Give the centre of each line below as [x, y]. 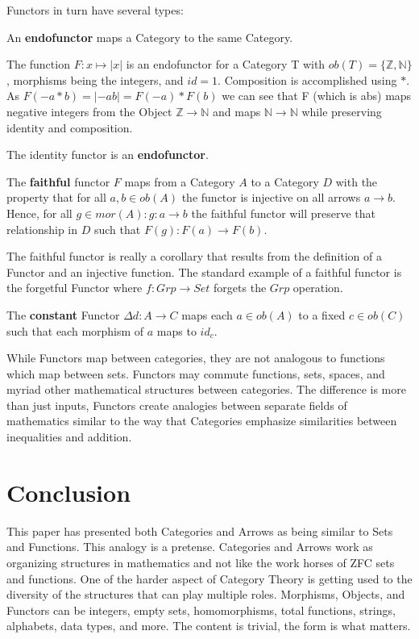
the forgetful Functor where [75, 288]
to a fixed [322, 314]
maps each [207, 314]
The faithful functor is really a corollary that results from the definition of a [195, 256]
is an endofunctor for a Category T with [226, 64]
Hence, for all [39, 213]
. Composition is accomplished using [307, 79]
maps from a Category [180, 181]
